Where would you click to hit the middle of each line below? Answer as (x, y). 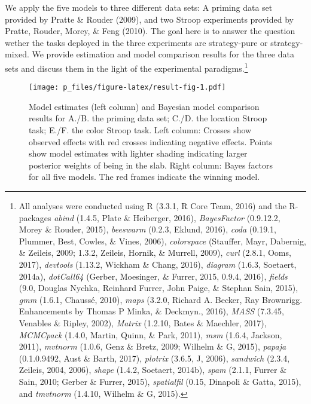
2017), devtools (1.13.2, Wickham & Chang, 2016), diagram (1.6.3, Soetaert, (158, 264)
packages (35, 217)
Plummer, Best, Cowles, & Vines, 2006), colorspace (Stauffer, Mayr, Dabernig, (162, 241)
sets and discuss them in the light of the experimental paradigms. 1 (126, 67)
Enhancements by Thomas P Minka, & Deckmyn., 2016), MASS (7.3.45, (151, 311)
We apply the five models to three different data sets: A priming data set (139, 7)
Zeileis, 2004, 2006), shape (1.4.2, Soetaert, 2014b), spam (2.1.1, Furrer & (153, 370)
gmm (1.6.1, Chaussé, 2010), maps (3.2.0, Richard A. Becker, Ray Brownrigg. (161, 299)
